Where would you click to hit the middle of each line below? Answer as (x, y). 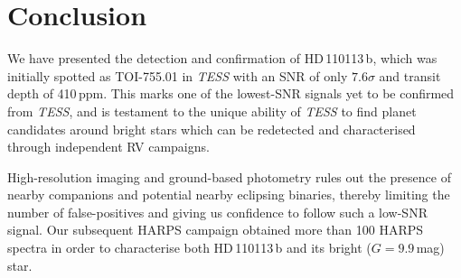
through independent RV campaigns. (108, 147)
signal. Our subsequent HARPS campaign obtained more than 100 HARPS (216, 230)
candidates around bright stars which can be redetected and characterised (212, 129)
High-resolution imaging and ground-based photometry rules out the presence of (229, 176)
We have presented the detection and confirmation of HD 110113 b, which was (222, 58)
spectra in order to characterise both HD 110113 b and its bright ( (189, 248)
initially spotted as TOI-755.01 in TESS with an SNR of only (178, 75)
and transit (410, 75)
